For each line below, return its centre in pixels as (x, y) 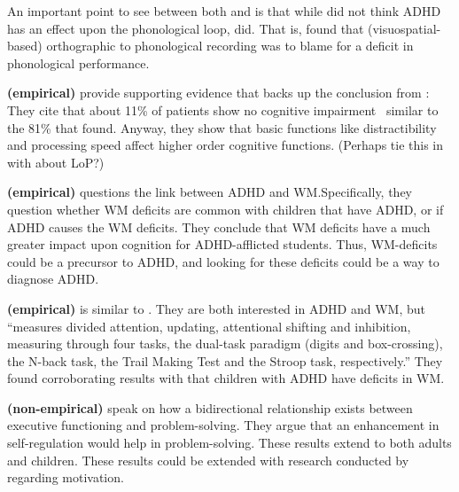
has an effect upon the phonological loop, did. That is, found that (186, 28)
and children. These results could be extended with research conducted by (208, 460)
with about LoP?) (56, 162)
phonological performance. (78, 62)
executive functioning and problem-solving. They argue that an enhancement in (223, 425)
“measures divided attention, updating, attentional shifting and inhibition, (209, 326)
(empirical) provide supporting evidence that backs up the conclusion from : (218, 93)
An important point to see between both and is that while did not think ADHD (224, 11)
